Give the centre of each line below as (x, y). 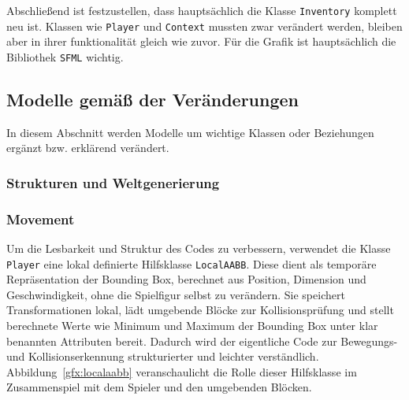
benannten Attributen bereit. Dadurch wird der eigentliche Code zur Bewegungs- (202, 341)
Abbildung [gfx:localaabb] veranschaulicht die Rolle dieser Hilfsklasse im (182, 371)
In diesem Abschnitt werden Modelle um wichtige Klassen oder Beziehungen (190, 132)
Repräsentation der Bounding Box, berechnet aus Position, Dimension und (186, 279)
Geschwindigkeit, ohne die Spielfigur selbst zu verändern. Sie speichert (176, 294)
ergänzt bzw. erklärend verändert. (88, 148)
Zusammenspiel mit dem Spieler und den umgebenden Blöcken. (159, 387)
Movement (41, 219)
